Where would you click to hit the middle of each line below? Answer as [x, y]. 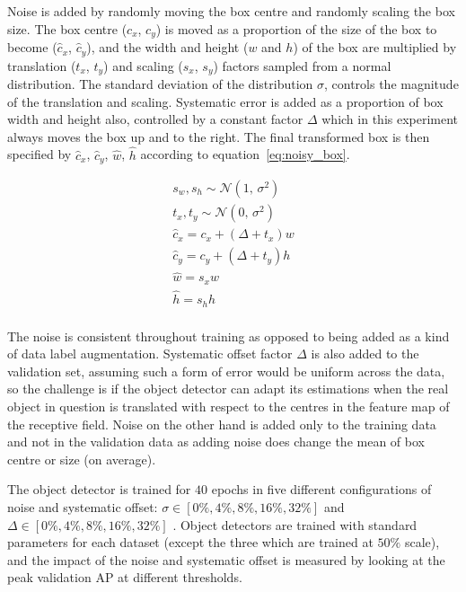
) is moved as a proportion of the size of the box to [296, 28]
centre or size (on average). [82, 459]
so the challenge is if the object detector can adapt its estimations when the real [228, 389]
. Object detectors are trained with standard [295, 524]
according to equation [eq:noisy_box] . [245, 154]
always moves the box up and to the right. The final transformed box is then [219, 136]
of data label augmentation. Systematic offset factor [150, 353]
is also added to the [365, 353]
